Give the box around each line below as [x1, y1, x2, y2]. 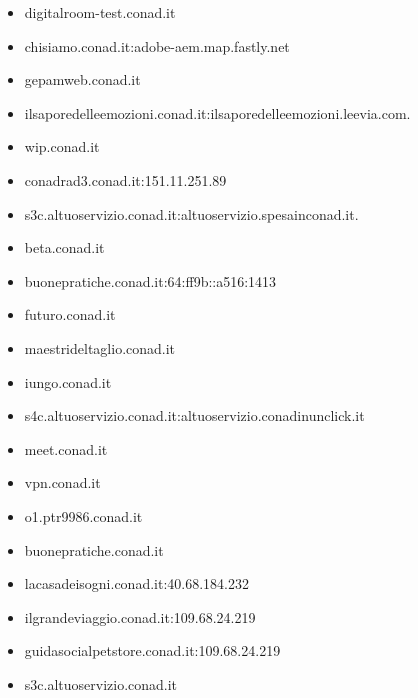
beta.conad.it [24, 237, 105, 258]
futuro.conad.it [24, 304, 116, 325]
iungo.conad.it [24, 371, 112, 392]
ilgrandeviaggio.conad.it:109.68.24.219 [24, 606, 256, 627]
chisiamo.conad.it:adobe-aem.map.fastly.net [24, 35, 290, 56]
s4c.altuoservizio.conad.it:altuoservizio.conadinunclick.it [24, 405, 365, 426]
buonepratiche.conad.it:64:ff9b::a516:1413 [24, 270, 277, 291]
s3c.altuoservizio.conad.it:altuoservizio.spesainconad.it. [24, 203, 359, 224]
